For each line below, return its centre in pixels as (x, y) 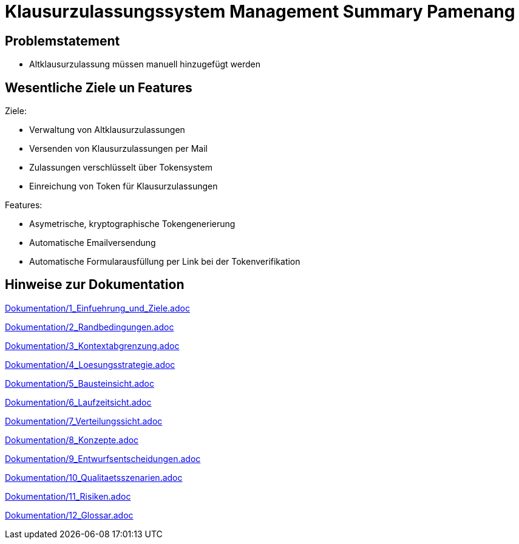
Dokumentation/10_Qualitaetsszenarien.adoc (94, 477)
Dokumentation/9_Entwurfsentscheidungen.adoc (103, 458)
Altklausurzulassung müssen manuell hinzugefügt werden (145, 64)
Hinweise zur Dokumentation (95, 285)
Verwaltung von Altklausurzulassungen (107, 130)
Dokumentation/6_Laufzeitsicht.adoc (78, 402)
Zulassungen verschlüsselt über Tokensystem (121, 168)
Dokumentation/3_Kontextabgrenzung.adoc (92, 345)
